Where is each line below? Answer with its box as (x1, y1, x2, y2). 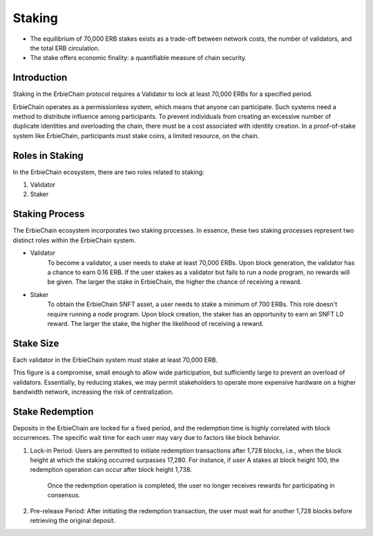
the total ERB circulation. (30, 44, 100, 52)
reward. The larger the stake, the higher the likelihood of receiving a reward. (47, 319, 264, 327)
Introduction (12, 72, 68, 84)
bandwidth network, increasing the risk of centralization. (12, 387, 174, 396)
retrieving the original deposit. (30, 517, 116, 525)
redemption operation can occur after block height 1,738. (30, 466, 193, 474)
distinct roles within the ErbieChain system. (12, 236, 136, 245)
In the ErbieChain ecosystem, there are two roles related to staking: (12, 168, 204, 176)
